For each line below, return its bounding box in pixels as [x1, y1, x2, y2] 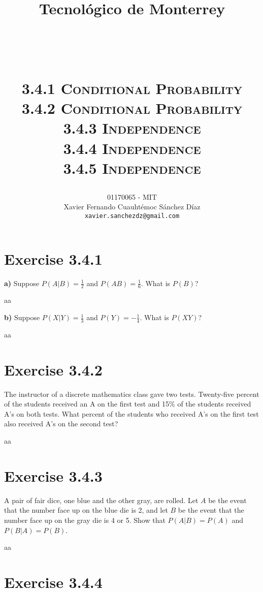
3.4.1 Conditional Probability [21, 77, 243, 98]
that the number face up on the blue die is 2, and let [4, 505, 168, 515]
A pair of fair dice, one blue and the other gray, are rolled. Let [4, 494, 199, 505]
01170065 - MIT [107, 191, 157, 202]
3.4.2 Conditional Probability [21, 98, 243, 118]
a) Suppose [4, 277, 40, 288]
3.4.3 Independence [63, 117, 201, 138]
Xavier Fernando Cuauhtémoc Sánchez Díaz [63, 201, 201, 212]
